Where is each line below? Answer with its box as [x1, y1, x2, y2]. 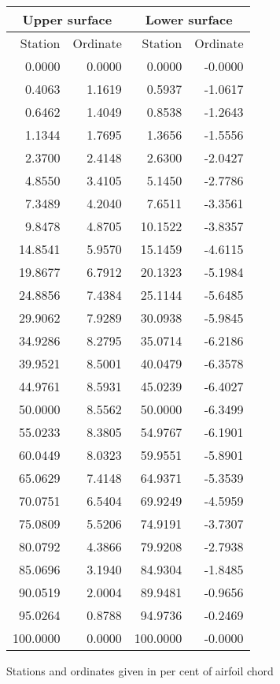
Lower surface [145, 10, 233, 28]
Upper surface [22, 10, 112, 28]
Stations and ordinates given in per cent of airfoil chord [6, 663, 274, 678]
